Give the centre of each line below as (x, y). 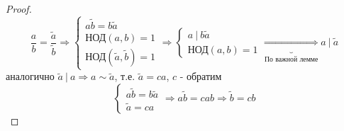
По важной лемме (291, 59)
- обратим (201, 76)
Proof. (19, 8)
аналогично (30, 76)
